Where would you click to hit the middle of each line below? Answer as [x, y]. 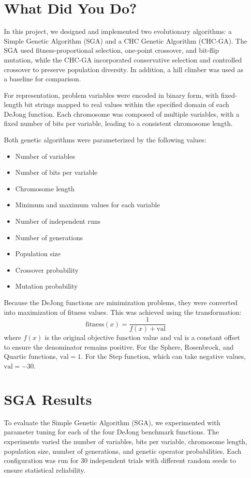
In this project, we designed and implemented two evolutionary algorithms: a [118, 31]
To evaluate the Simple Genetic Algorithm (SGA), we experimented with [112, 422]
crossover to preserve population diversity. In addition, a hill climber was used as [124, 69]
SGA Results [48, 399]
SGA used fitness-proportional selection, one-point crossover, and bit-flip [111, 50]
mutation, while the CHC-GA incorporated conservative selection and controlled [123, 59]
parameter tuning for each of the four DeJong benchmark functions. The [111, 432]
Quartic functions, [31, 356]
